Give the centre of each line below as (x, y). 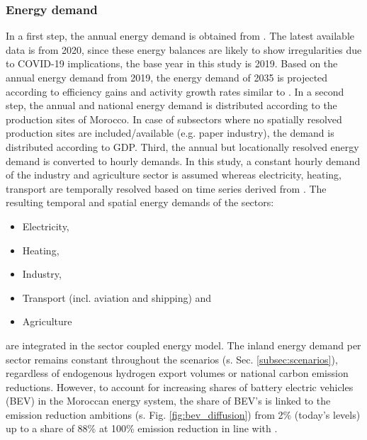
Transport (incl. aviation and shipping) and (117, 297)
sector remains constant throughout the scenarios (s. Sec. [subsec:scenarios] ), (172, 359)
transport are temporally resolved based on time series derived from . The (166, 188)
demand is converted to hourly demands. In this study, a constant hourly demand (183, 160)
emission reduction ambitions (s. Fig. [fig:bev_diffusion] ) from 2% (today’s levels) (183, 414)
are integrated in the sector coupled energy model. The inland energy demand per (183, 345)
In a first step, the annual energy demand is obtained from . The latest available (180, 36)
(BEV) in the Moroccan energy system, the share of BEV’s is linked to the (168, 401)
